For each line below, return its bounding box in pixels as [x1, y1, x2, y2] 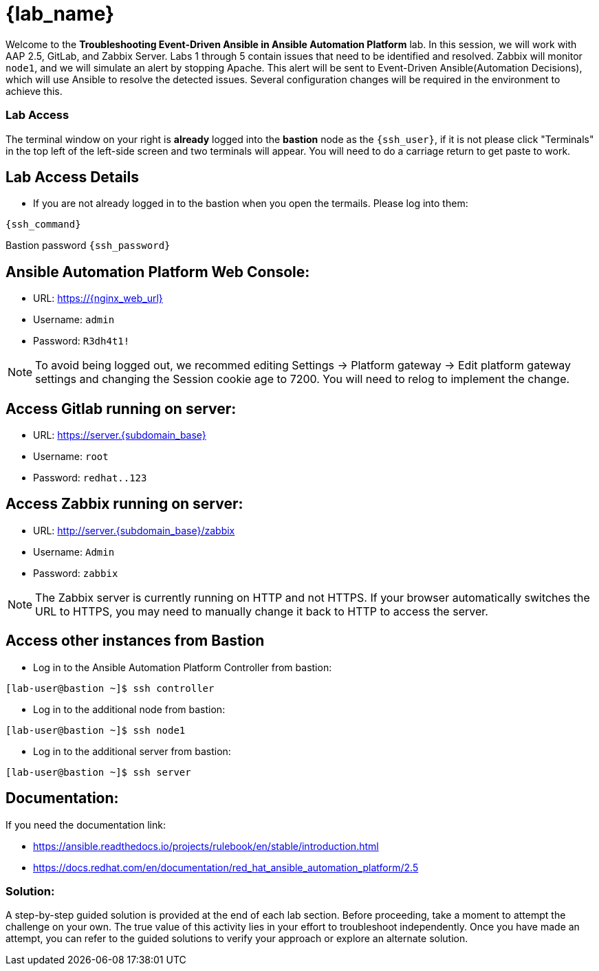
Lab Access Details [6, 168, 139, 186]
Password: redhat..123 [33, 472, 147, 484]
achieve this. [6, 85, 63, 97]
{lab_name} [6, 2, 115, 25]
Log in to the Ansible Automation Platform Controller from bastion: [33, 661, 332, 673]
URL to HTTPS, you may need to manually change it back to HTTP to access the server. [35, 604, 488, 618]
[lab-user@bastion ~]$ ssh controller [6, 682, 215, 694]
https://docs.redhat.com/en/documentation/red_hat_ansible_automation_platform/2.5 [33, 861, 419, 873]
